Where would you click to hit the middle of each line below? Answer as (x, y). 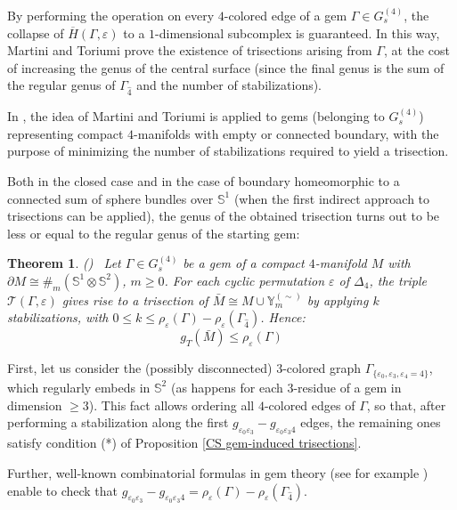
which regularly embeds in (79, 387)
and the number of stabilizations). (229, 85)
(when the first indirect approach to (332, 198)
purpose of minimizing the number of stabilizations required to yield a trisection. (228, 151)
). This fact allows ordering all (171, 405)
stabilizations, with (58, 317)
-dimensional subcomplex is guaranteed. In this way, (298, 32)
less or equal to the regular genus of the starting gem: (154, 233)
